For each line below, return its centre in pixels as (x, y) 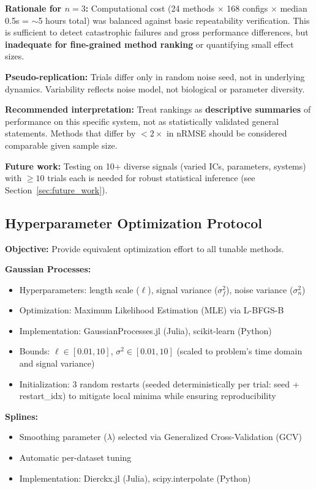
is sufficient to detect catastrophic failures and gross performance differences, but (157, 32)
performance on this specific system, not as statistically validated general (142, 121)
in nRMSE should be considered (227, 133)
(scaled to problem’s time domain (239, 351)
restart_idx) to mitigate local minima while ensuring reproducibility (148, 396)
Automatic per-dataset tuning (75, 457)
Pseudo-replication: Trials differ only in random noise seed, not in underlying (155, 76)
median (294, 8)
